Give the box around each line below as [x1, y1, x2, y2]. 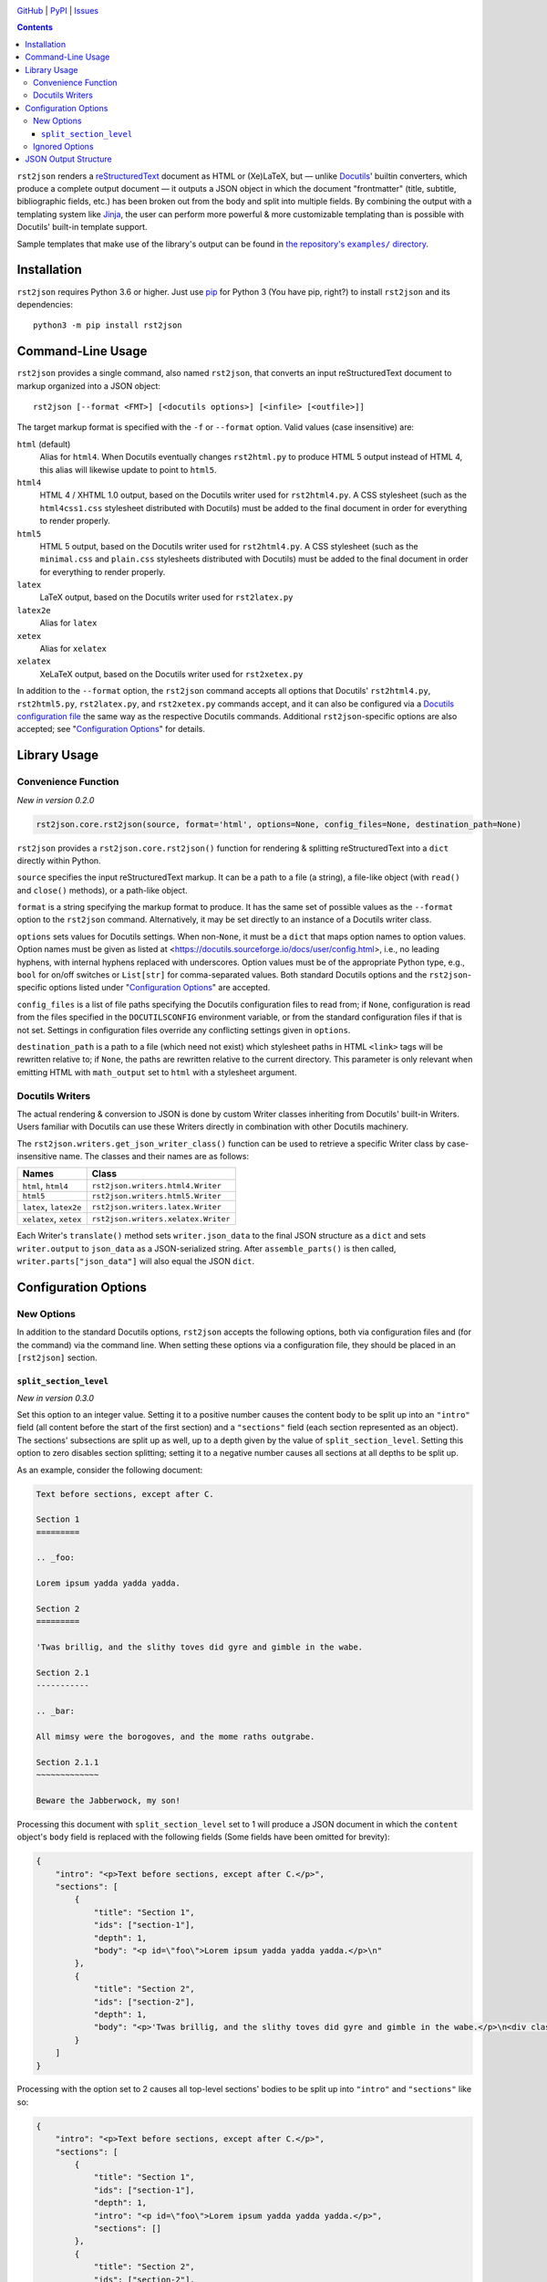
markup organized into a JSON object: [16, 380, 161, 392]
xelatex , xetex [22, 1212, 82, 1225]
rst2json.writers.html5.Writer [91, 1191, 222, 1201]
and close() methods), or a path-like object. [16, 885, 188, 895]
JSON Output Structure [25, 153, 113, 164]
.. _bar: [36, 1706, 76, 1716]
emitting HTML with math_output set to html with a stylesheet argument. [16, 1066, 297, 1077]
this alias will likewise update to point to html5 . [39, 464, 218, 475]
